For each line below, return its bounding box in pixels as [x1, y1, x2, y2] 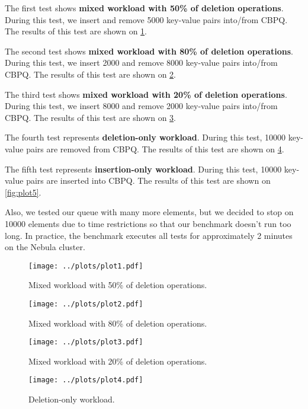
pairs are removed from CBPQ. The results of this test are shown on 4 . [26, 142, 284, 155]
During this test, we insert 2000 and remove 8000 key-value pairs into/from [5, 56, 278, 69]
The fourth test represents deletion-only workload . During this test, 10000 [5, 131, 286, 143]
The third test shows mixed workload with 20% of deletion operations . [5, 88, 287, 100]
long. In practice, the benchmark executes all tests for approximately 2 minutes [5, 229, 293, 241]
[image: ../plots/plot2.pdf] [28, 299, 143, 308]
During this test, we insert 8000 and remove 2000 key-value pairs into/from [5, 100, 278, 112]
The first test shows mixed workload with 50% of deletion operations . [5, 2, 284, 14]
